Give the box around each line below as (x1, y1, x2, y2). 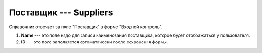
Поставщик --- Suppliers (9, 7, 114, 18)
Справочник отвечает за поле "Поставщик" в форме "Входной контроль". (9, 24, 163, 30)
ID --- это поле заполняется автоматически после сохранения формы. (21, 39, 168, 45)
